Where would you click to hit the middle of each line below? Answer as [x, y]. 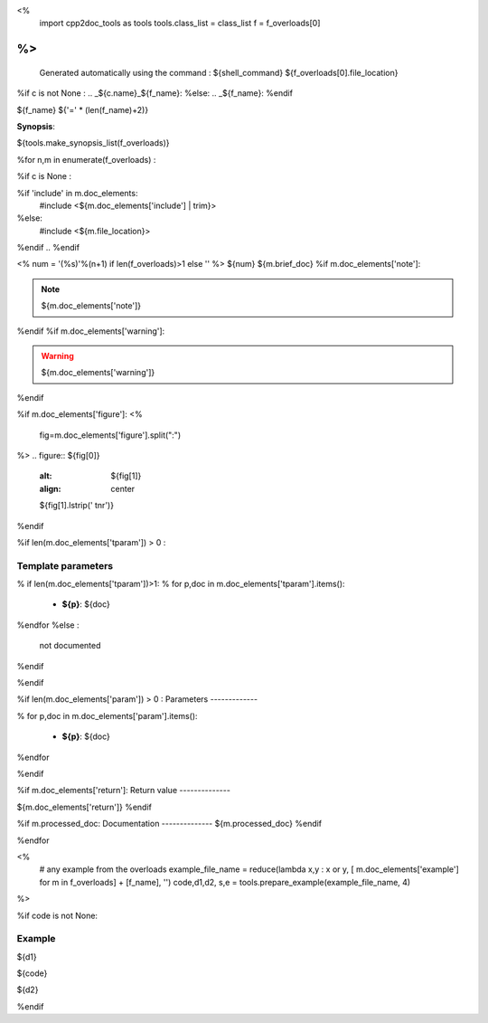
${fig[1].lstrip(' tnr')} [77, 506]
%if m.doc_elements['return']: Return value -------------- [123, 791]
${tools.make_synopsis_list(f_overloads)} [93, 143]
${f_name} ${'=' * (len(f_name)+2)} [83, 109]
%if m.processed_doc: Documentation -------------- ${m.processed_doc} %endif [169, 824]
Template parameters [65, 565]
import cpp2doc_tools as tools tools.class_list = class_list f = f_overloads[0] [180, 24]
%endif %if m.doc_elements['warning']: [91, 331]
